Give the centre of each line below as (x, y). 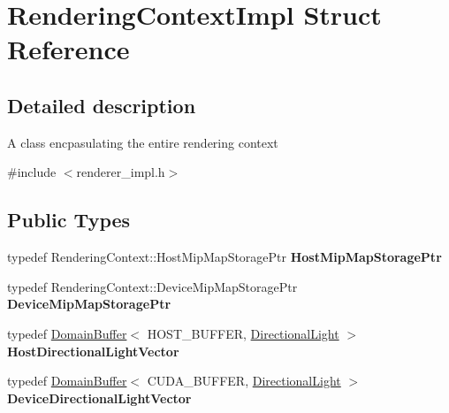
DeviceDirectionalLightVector (99, 398)
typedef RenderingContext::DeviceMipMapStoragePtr (152, 286)
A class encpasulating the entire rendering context (143, 142)
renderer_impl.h (121, 172)
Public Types (69, 220)
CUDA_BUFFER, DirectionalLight (244, 381)
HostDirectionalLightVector (93, 351)
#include (32, 172)
